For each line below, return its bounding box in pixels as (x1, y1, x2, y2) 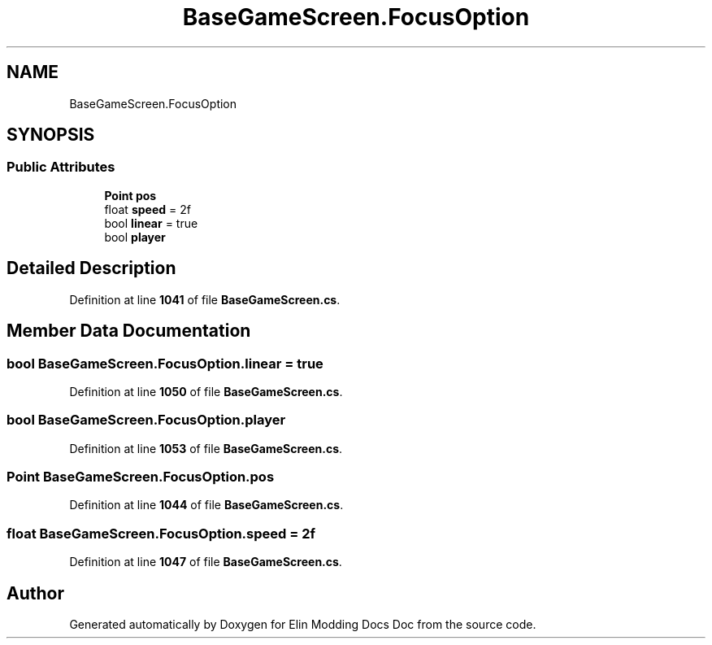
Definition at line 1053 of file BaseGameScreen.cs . (69, 441, 343, 455)
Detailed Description (7, 258, 176, 279)
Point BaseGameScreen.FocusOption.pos (7, 468, 275, 485)
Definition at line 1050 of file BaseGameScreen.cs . (69, 384, 343, 399)
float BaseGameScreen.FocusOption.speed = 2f (7, 525, 316, 542)
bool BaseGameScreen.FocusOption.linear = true (7, 355, 323, 372)
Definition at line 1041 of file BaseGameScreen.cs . (69, 292, 341, 307)
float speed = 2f (104, 202, 191, 216)
